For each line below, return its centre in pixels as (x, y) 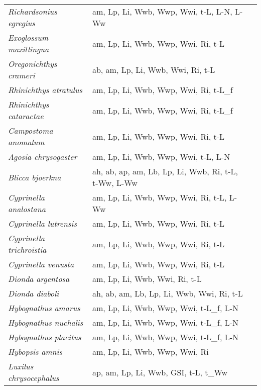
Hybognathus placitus (45, 337)
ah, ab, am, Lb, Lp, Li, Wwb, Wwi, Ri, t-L (167, 293)
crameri (22, 75)
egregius (22, 23)
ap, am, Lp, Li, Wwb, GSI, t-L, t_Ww (160, 372)
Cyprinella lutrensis (43, 223)
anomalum (26, 142)
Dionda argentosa (39, 279)
